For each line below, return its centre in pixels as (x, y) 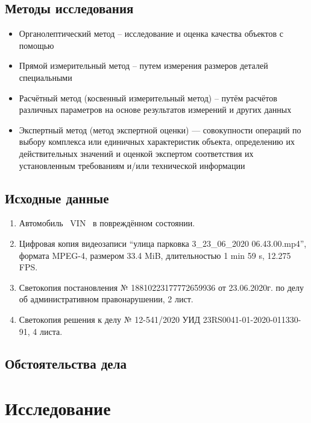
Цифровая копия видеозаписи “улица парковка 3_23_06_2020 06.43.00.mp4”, (163, 243)
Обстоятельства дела (66, 364)
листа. (51, 331)
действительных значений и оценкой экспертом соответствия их (136, 153)
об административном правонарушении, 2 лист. (106, 299)
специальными (46, 77)
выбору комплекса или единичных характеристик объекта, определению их (157, 142)
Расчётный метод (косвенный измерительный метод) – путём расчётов (148, 97)
